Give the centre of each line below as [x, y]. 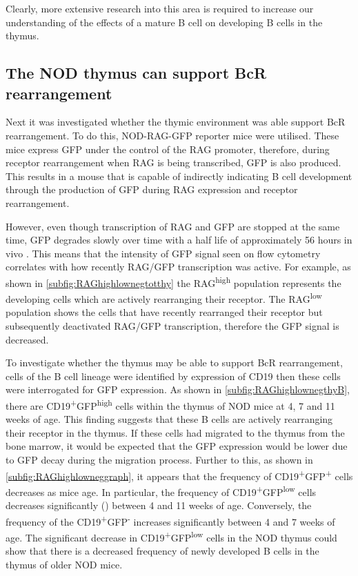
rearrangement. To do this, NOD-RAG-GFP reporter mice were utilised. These [172, 135]
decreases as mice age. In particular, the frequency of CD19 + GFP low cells [161, 490]
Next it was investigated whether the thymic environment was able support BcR [176, 122]
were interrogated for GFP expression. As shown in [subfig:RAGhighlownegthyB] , [178, 389]
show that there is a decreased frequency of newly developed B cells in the [162, 551]
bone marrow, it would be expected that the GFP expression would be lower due [177, 446]
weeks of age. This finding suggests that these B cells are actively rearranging [169, 419]
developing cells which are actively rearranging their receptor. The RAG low [164, 298]
